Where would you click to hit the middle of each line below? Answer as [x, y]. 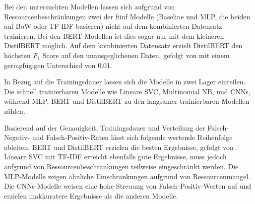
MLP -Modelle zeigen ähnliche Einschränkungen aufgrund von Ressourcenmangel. [127, 176]
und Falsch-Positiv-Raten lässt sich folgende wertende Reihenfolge [132, 137]
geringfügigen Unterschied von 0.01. [58, 65]
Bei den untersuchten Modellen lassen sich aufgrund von [90, 6]
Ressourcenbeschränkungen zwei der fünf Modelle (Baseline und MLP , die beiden [127, 16]
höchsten [17, 55]
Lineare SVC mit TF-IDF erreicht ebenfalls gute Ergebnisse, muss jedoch [115, 157]
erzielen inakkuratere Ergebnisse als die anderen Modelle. [91, 195]
